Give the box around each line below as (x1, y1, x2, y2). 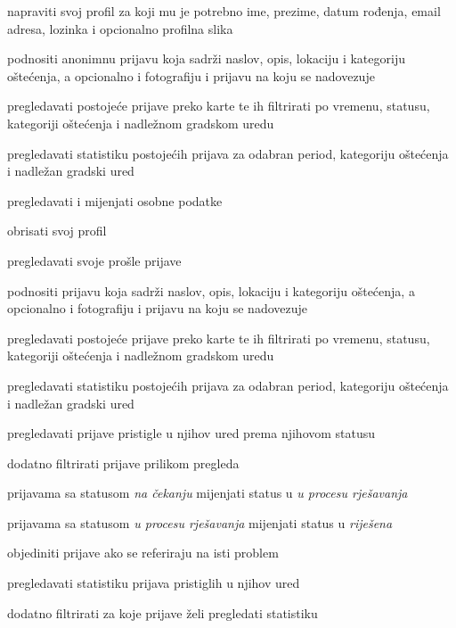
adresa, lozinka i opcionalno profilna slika (7, 19, 233, 37)
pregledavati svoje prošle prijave (7, 251, 182, 269)
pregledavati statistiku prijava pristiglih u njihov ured (7, 574, 300, 592)
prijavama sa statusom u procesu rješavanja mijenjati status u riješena (7, 513, 393, 532)
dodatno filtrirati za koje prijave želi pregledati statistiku (7, 603, 318, 622)
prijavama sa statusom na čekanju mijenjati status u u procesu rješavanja (7, 483, 408, 502)
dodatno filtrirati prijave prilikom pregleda (7, 453, 240, 472)
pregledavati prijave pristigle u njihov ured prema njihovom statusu (7, 424, 376, 442)
